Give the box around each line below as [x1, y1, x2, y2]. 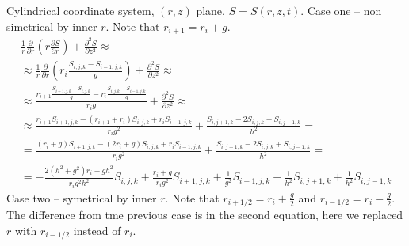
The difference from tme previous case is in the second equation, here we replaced [6, 206, 403, 223]
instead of [73, 221, 121, 238]
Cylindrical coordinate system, [6, 2, 155, 18]
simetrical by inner [6, 17, 97, 34]
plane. [196, 2, 225, 18]
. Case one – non [300, 2, 382, 18]
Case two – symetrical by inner [6, 189, 157, 206]
